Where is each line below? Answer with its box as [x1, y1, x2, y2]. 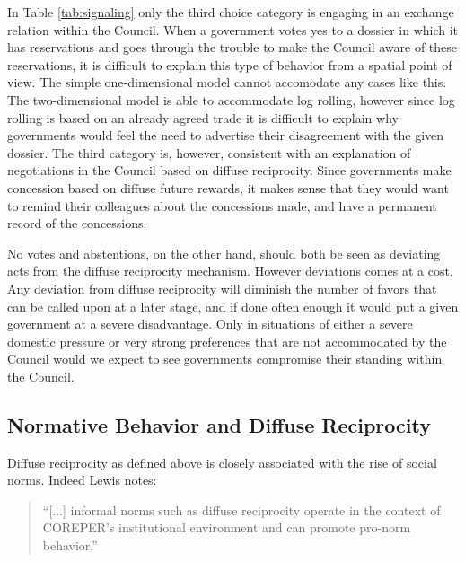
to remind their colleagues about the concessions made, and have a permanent [7, 196, 437, 215]
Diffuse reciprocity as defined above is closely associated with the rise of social [7, 452, 437, 471]
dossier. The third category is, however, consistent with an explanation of [7, 143, 411, 162]
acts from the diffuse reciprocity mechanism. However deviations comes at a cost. [7, 261, 453, 280]
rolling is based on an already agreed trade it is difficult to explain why [7, 108, 399, 127]
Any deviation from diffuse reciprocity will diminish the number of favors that [7, 278, 437, 297]
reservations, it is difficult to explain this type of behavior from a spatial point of [7, 55, 452, 74]
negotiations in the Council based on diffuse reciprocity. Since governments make [7, 161, 452, 180]
